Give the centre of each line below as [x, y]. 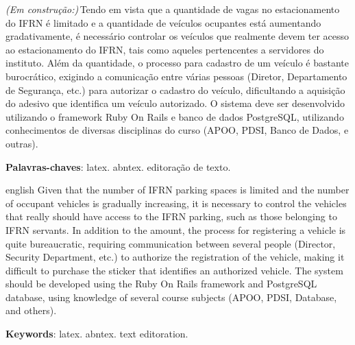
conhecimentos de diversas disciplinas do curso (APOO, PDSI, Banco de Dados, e [177, 130]
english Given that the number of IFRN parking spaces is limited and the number [177, 190]
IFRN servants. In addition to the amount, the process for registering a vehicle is [176, 229]
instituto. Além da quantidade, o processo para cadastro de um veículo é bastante [177, 63]
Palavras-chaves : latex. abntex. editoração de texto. [118, 166]
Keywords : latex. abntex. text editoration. [97, 334]
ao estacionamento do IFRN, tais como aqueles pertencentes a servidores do [165, 49]
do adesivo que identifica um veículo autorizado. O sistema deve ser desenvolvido [175, 103]
